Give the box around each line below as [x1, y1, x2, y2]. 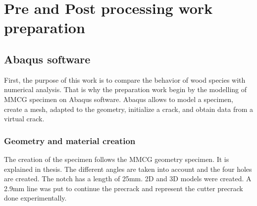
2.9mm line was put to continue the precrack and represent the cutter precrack [4, 183, 243, 193]
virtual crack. [4, 113, 45, 124]
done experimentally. [4, 193, 67, 203]
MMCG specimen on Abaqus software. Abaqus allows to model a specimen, [4, 94, 233, 104]
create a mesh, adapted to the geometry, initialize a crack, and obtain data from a [4, 103, 254, 114]
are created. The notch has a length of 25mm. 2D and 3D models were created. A [4, 173, 252, 184]
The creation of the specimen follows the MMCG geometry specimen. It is [4, 154, 229, 164]
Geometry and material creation [4, 134, 136, 147]
